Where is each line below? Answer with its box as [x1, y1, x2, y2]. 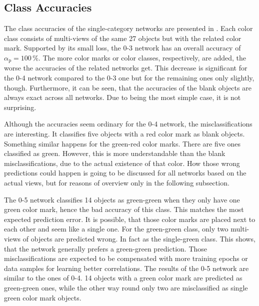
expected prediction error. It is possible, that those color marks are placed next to [4, 213, 255, 224]
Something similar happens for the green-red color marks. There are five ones [4, 138, 241, 148]
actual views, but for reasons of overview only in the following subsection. [4, 177, 229, 187]
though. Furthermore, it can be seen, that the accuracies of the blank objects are [4, 82, 251, 92]
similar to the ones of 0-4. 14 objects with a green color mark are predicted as [4, 272, 242, 283]
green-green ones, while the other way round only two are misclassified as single [4, 282, 248, 292]
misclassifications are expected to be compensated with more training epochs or [4, 253, 248, 263]
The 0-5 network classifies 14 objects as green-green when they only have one [4, 194, 240, 204]
